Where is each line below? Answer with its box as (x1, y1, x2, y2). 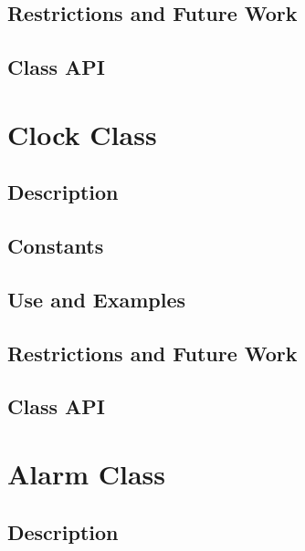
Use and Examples (7, 285, 186, 313)
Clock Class (7, 115, 157, 152)
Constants (7, 232, 104, 260)
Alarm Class (7, 455, 166, 493)
